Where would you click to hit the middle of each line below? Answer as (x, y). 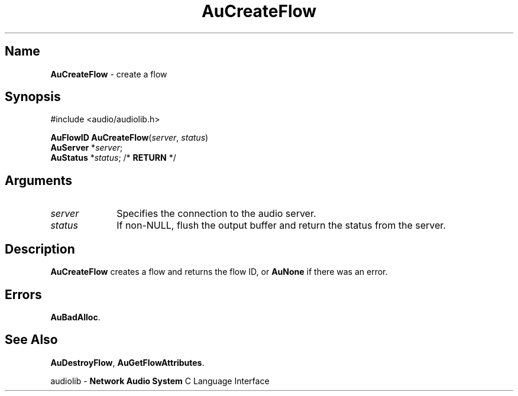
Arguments (39, 180)
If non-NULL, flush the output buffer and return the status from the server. (281, 225)
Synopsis (33, 97)
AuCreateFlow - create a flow (109, 74)
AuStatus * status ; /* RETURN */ (113, 158)
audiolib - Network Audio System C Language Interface (160, 381)
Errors (23, 294)
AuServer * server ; (87, 148)
